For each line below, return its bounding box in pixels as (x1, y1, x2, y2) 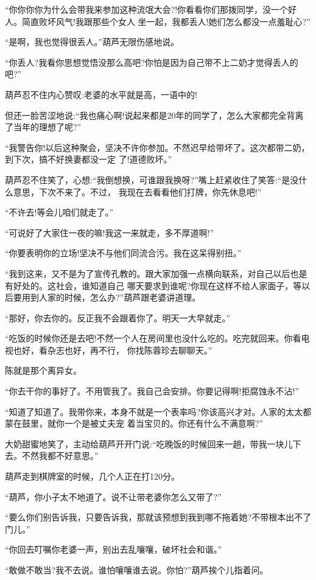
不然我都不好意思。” (21, 449, 99, 462)
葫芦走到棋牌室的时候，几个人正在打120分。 (5, 470, 180, 483)
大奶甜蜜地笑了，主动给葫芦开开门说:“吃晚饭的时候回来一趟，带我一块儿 (5, 437, 293, 450)
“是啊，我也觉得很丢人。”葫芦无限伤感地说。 (5, 35, 180, 48)
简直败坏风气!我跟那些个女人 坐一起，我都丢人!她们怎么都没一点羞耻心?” (21, 15, 311, 27)
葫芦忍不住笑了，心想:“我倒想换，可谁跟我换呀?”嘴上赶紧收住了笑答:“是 (5, 173, 290, 186)
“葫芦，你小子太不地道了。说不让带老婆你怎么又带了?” (5, 490, 222, 503)
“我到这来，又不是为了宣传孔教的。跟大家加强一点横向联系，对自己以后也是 (5, 267, 307, 279)
